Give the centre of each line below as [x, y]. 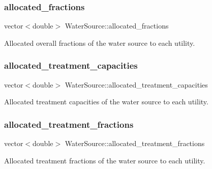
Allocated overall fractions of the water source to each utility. [100, 43]
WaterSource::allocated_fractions [117, 26]
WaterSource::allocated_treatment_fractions [135, 143]
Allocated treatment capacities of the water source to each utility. [106, 102]
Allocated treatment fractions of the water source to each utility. [105, 160]
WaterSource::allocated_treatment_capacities [136, 84]
